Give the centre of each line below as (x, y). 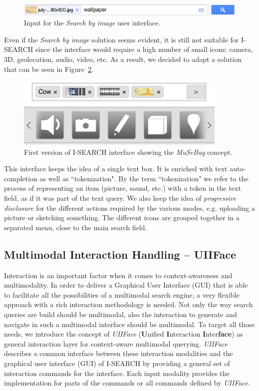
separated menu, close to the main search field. (76, 227)
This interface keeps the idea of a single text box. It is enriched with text (116, 169)
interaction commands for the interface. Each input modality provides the (117, 373)
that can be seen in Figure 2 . (49, 69)
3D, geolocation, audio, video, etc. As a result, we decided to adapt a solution (123, 59)
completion (21, 178)
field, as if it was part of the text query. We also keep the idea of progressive (120, 198)
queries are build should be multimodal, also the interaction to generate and (121, 314)
